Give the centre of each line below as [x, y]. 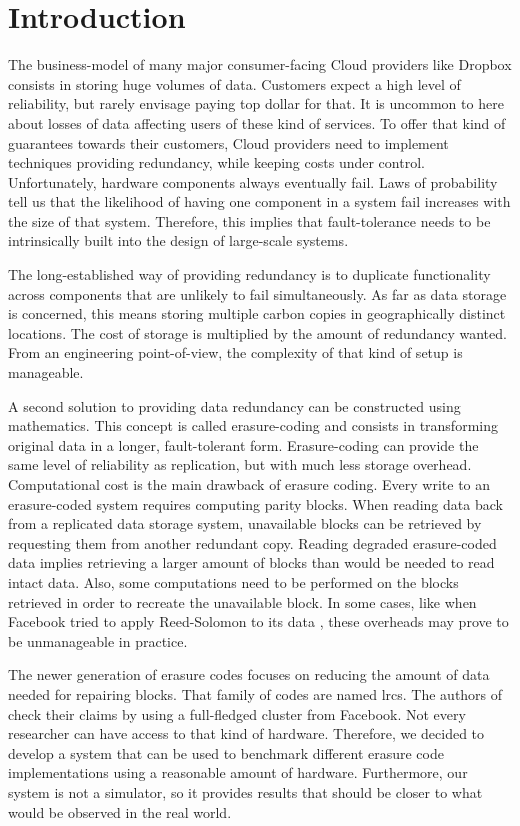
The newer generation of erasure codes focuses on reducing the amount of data [249, 674]
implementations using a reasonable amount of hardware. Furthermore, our [238, 772]
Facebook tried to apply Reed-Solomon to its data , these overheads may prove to [258, 621]
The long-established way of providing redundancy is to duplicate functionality [249, 274]
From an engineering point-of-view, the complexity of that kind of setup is [235, 352]
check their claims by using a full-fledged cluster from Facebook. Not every [237, 713]
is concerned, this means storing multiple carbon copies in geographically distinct [257, 313]
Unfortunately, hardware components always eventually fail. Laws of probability [253, 181]
